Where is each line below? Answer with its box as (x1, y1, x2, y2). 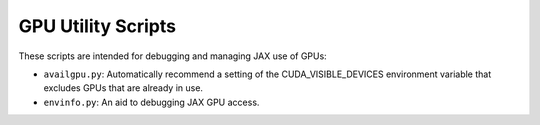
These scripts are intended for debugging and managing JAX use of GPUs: (18, 50, 327, 62)
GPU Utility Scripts (18, 15, 177, 37)
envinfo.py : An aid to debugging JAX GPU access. (43, 96, 260, 108)
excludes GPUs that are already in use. (43, 82, 204, 94)
